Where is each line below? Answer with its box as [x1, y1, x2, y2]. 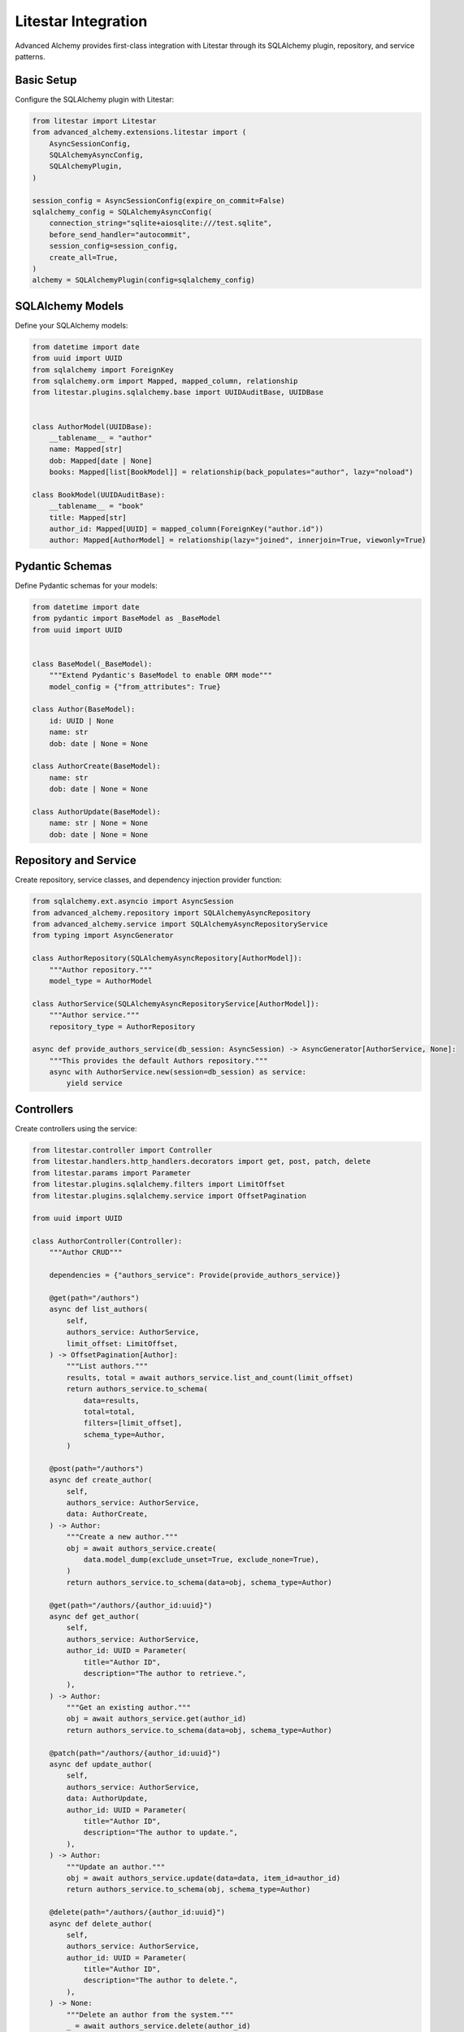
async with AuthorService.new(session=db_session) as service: [49, 1067, 307, 1077]
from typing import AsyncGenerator [32, 931, 174, 940]
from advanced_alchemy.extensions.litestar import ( [32, 128, 247, 137]
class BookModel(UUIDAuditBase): [32, 490, 166, 499]
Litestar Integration [15, 12, 148, 30]
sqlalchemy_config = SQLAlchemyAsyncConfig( [32, 207, 213, 216]
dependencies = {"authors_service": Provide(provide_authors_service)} [49, 1270, 341, 1280]
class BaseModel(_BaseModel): [32, 659, 153, 668]
